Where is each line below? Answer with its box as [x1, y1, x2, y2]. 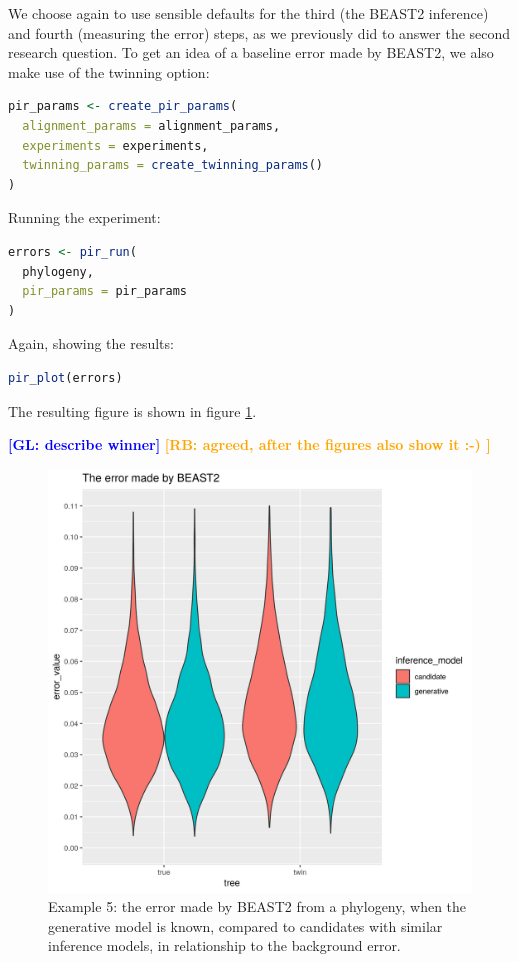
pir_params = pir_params [22, 284, 187, 299]
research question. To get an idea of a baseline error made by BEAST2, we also [8, 42, 494, 63]
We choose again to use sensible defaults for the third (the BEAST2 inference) [8, 3, 489, 23]
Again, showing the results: [8, 333, 174, 354]
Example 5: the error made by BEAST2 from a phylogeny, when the [48, 896, 467, 917]
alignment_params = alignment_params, [22, 118, 281, 133]
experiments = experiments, [22, 138, 209, 153]
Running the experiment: [8, 207, 161, 228]
